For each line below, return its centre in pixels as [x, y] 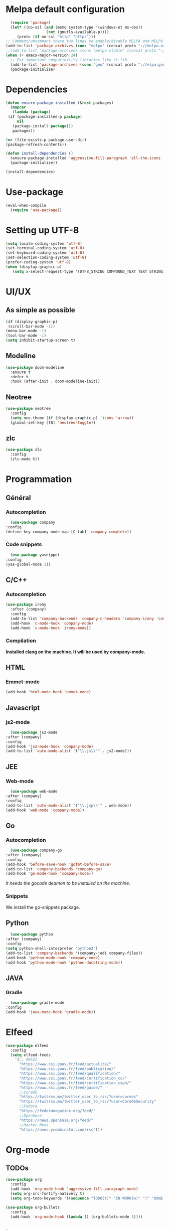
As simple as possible [40, 310]
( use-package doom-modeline [35, 367]
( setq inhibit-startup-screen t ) [41, 340]
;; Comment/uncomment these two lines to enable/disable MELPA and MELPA [84, 41]
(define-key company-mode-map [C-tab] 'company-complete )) [69, 532]
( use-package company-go [36, 851]
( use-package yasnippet [35, 555]
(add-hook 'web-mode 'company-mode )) [45, 810]
